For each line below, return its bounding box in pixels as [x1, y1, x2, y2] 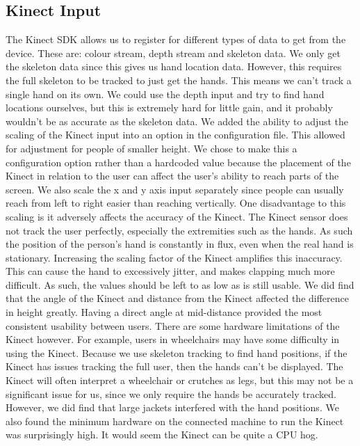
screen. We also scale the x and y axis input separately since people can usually [6, 182, 344, 196]
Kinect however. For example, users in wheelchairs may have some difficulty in [6, 332, 340, 347]
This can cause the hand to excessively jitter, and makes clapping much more [6, 264, 335, 278]
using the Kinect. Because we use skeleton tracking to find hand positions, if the [6, 345, 347, 360]
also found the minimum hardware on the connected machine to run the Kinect [6, 413, 344, 428]
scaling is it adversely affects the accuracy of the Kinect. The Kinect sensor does [6, 209, 348, 223]
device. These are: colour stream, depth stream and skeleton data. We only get [6, 45, 341, 60]
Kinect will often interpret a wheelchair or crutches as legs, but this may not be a [6, 373, 354, 388]
